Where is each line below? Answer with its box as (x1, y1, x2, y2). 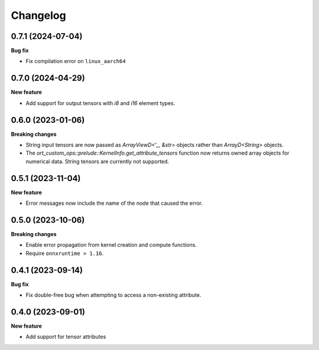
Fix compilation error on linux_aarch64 (25, 58, 126, 65)
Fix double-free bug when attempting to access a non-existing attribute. (25, 292, 201, 299)
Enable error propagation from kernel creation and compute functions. (25, 241, 197, 248)
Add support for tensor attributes (25, 333, 106, 341)
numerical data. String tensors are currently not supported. (25, 158, 170, 165)
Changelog (11, 9, 66, 22)
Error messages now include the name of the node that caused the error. (25, 199, 203, 207)
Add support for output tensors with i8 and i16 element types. (25, 99, 175, 106)
